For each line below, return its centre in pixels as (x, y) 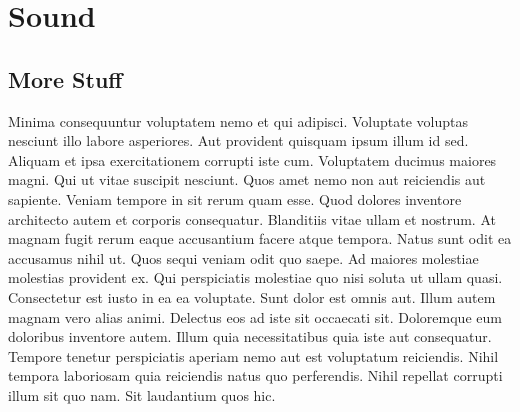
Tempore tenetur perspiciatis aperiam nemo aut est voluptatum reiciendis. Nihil (253, 355)
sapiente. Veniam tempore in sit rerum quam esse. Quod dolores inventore (235, 198)
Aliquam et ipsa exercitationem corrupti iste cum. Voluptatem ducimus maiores (252, 159)
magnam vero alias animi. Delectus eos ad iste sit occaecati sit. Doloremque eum (255, 316)
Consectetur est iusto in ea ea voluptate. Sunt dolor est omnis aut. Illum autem (252, 296)
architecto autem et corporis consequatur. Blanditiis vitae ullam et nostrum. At (252, 218)
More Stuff (65, 78)
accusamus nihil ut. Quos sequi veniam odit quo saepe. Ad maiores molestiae (243, 257)
